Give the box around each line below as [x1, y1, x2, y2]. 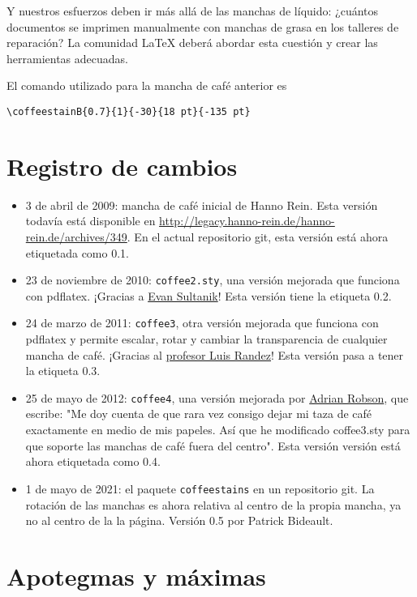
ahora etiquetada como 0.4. [25, 453, 161, 470]
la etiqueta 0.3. [25, 362, 101, 379]
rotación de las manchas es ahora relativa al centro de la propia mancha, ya [25, 496, 402, 513]
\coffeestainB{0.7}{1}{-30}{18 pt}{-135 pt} [6, 105, 251, 117]
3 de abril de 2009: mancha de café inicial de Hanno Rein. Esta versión [25, 196, 378, 213]
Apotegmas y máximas [6, 559, 266, 592]
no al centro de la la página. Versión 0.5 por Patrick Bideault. [25, 512, 333, 529]
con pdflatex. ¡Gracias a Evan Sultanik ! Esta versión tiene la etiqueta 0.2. [25, 287, 392, 304]
